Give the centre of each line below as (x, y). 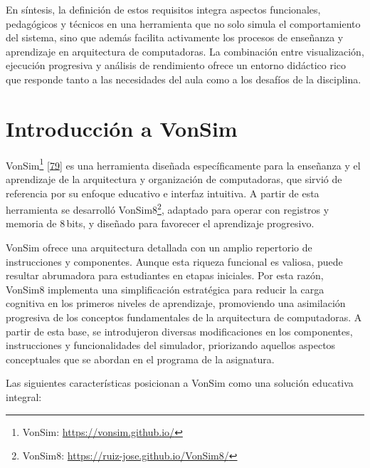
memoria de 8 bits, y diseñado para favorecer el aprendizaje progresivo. (160, 223)
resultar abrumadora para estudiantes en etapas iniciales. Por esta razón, (165, 275)
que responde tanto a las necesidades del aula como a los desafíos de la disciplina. (184, 79)
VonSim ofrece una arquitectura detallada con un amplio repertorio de (159, 247)
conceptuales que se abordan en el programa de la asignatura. (140, 359)
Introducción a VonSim (122, 128)
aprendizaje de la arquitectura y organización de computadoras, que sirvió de (174, 178)
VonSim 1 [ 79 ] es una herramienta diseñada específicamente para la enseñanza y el (183, 164)
